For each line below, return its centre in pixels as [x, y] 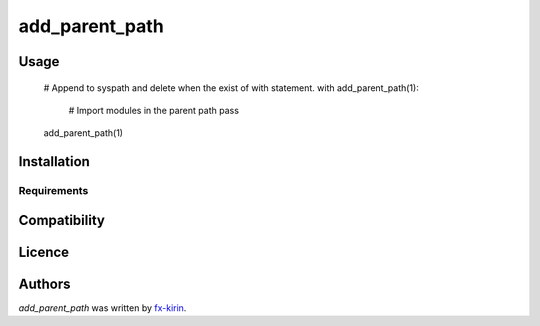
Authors [44, 283]
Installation [54, 161]
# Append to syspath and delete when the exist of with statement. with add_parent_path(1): [231, 87]
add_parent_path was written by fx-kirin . [102, 307]
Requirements [53, 191]
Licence [44, 251]
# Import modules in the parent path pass [154, 110]
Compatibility [61, 220]
